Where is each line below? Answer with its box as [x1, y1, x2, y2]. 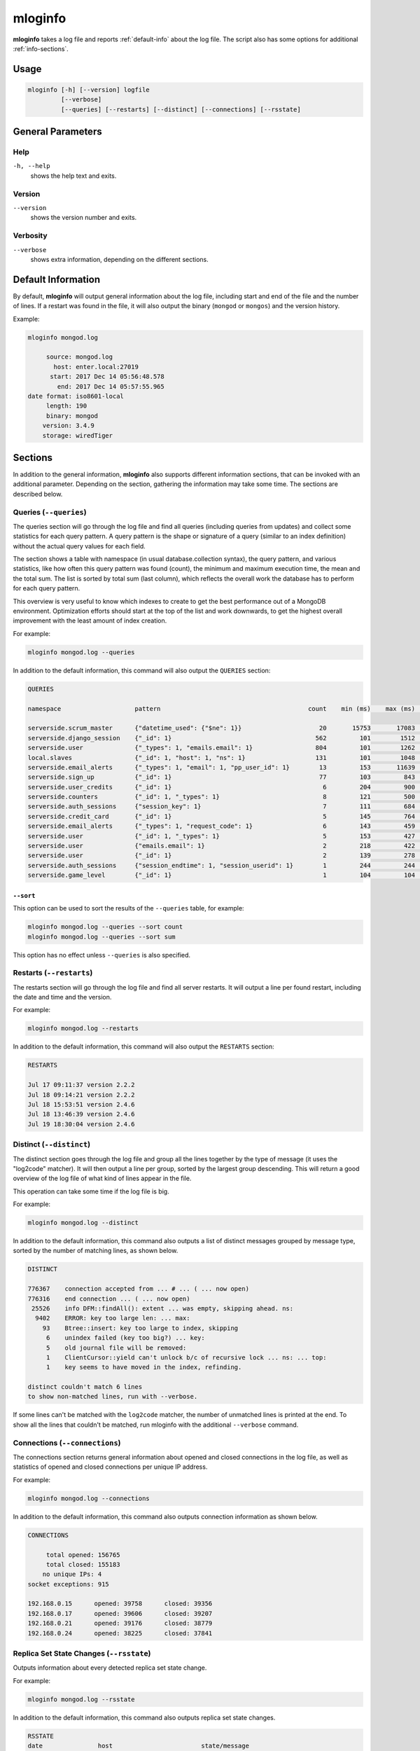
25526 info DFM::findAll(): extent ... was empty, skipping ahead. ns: [31, 1304, 294, 1313]
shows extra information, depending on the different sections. [30, 255, 209, 263]
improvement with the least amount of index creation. [13, 616, 167, 625]
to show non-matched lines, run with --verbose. [27, 1392, 198, 1401]
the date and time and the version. [13, 993, 112, 1002]
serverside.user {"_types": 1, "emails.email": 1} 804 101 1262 [27, 744, 416, 752]
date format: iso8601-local [27, 392, 124, 400]
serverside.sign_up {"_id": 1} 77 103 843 [27, 773, 416, 781]
